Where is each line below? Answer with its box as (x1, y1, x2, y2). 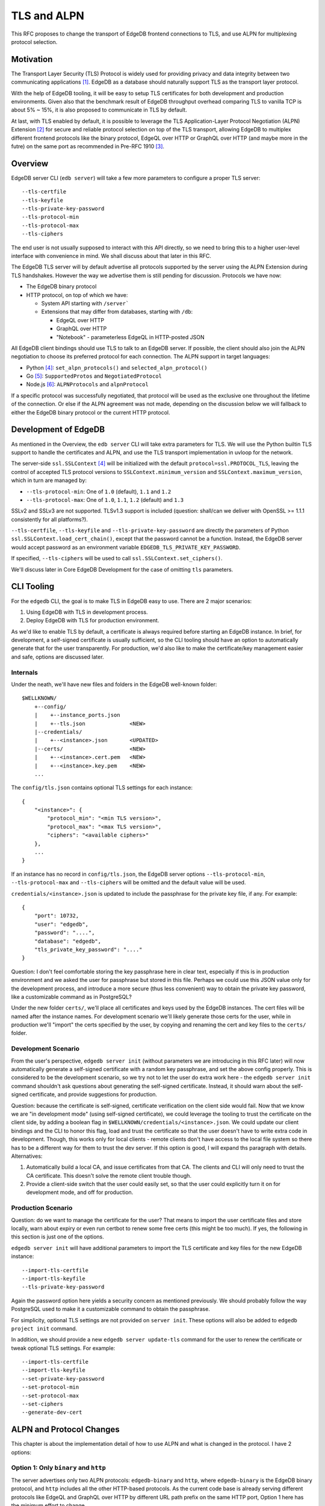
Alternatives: (11, 1152, 43, 1160)
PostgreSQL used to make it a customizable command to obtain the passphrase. (11, 1305, 210, 1313)
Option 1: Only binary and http (11, 1464, 107, 1472)
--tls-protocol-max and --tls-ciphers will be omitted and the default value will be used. (11, 879, 246, 886)
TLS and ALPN (11, 9, 84, 22)
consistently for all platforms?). (11, 516, 88, 523)
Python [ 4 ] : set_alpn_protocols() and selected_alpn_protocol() (26, 364, 208, 371)
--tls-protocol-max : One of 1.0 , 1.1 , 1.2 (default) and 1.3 (26, 496, 184, 503)
